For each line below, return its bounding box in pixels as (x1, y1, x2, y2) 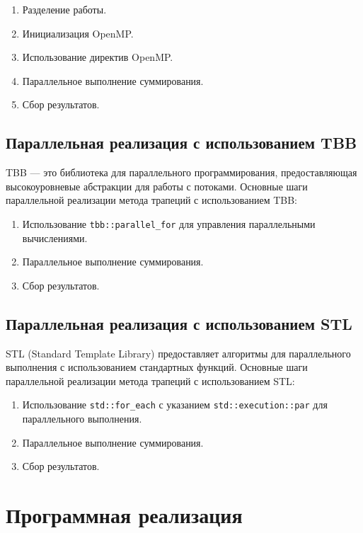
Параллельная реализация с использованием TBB (6, 132, 357, 154)
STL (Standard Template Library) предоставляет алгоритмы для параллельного (6, 345, 351, 360)
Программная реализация (6, 500, 243, 529)
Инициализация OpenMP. (22, 25, 134, 40)
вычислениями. (22, 230, 88, 245)
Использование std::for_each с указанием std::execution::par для (22, 397, 328, 412)
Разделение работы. (22, 2, 107, 16)
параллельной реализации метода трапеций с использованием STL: (6, 373, 295, 388)
